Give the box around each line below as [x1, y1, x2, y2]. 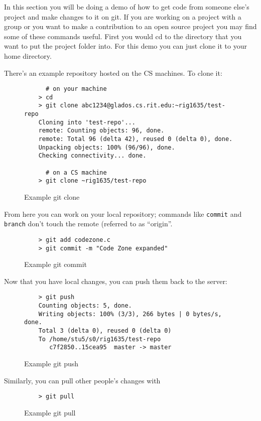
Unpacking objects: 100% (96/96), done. [38, 144, 175, 151]
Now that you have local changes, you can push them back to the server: [4, 275, 227, 286]
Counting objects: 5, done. [38, 302, 132, 310]
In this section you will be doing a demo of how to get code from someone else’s [4, 2, 249, 12]
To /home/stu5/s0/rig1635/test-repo [38, 335, 161, 343]
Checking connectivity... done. [38, 152, 147, 160]
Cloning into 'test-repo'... [38, 118, 136, 126]
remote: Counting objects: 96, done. [38, 127, 165, 134]
